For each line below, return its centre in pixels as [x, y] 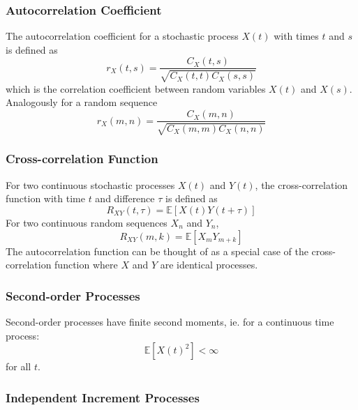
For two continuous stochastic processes [90, 184]
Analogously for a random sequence [82, 102]
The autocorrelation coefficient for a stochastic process [122, 36]
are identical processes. [209, 265]
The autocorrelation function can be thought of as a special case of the [157, 251]
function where [86, 265]
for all [18, 366]
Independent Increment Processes [103, 397]
